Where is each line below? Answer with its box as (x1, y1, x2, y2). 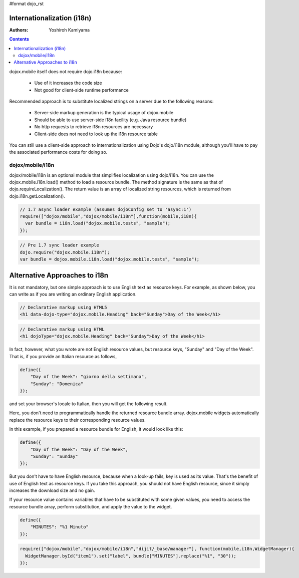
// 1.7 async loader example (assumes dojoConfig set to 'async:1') (20, 206, 192, 212)
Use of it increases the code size (34, 80, 102, 86)
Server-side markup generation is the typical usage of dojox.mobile (34, 110, 174, 116)
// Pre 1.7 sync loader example (20, 242, 100, 248)
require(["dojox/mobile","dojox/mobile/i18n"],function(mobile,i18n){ (20, 213, 197, 219)
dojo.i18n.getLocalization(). (9, 193, 65, 199)
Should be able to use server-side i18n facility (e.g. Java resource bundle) (34, 117, 187, 123)
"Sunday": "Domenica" (30, 381, 84, 387)
